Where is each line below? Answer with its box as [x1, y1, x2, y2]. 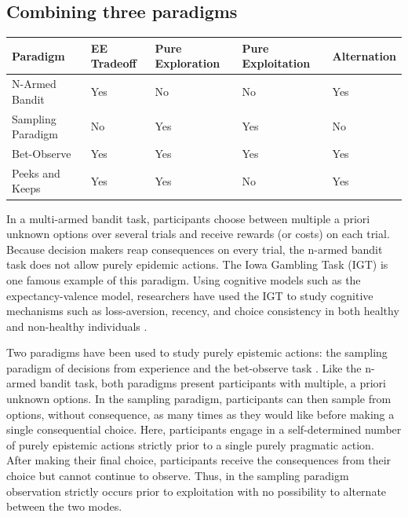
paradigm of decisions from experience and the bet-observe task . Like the [6, 359, 362, 376]
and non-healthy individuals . [6, 317, 148, 334]
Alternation [332, 47, 396, 64]
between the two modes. [6, 498, 122, 515]
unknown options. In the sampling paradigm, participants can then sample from [6, 390, 392, 407]
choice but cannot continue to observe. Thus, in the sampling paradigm [6, 467, 349, 484]
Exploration [155, 55, 220, 71]
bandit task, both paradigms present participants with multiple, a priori [39, 375, 386, 391]
